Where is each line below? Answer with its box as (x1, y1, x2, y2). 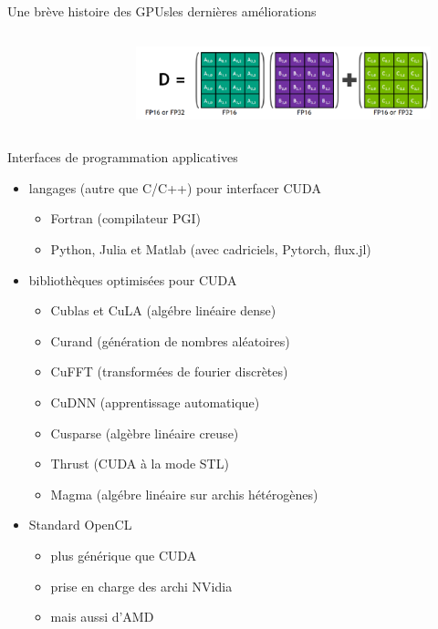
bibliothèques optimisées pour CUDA (28, 270, 237, 289)
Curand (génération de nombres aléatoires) (50, 331, 290, 350)
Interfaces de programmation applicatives (7, 148, 238, 167)
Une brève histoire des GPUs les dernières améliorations (7, 2, 317, 20)
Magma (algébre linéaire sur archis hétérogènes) (50, 484, 318, 503)
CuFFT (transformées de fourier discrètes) (50, 362, 288, 381)
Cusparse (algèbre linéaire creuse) (50, 423, 239, 442)
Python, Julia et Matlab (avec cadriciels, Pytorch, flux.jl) (50, 239, 371, 258)
